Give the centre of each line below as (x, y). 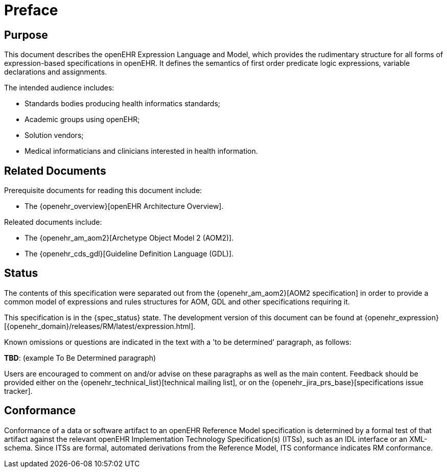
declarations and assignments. (56, 72)
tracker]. (18, 391)
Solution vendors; (54, 135)
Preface (31, 10)
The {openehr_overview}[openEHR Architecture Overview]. (124, 206)
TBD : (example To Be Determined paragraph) (80, 358)
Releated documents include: (53, 222)
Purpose (26, 35)
